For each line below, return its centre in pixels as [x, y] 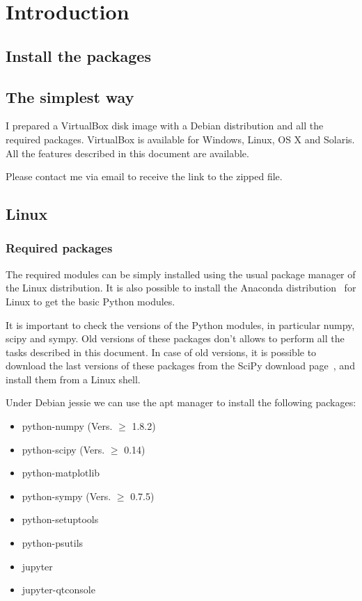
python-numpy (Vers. [67, 426]
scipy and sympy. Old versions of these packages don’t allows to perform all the [175, 338]
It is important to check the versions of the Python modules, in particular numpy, [180, 324]
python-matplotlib [61, 473]
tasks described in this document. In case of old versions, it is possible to [161, 352]
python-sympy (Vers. [66, 496]
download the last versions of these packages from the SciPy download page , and [180, 366]
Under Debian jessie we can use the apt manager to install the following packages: [181, 402]
